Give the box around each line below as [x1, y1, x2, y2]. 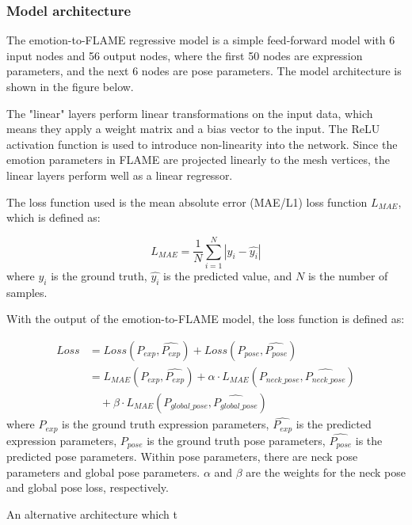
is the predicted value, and [163, 267, 292, 283]
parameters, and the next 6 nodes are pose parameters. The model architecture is [6, 63, 402, 79]
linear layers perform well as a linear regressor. [6, 166, 233, 183]
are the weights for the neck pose [246, 463, 406, 480]
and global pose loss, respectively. [6, 479, 169, 496]
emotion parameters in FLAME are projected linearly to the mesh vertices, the [6, 151, 391, 168]
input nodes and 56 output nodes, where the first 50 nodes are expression [6, 47, 363, 63]
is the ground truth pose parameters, [147, 432, 326, 448]
